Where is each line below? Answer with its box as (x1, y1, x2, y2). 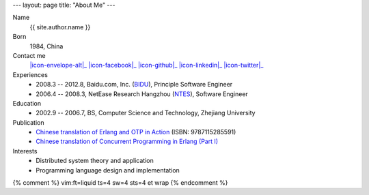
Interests (12, 147, 38, 155)
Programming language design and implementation (36, 166, 180, 174)
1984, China (29, 42, 64, 50)
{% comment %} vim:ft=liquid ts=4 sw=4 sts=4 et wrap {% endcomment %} (12, 179, 228, 187)
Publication (12, 118, 44, 126)
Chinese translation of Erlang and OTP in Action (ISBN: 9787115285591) (36, 128, 236, 136)
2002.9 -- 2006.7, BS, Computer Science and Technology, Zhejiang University (36, 109, 256, 117)
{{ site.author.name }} (29, 22, 91, 31)
